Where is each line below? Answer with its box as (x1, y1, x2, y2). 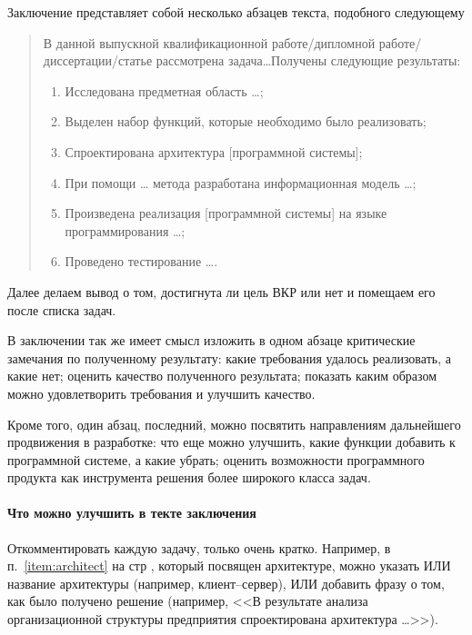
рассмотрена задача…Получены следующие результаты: (156, 51, 461, 70)
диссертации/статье (43, 51, 153, 70)
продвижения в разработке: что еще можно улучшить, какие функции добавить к (7, 432, 456, 451)
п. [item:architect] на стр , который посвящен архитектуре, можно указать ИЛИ (7, 556, 451, 575)
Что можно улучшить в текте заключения (7, 503, 256, 522)
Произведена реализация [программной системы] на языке (65, 203, 387, 223)
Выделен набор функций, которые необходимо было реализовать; (65, 112, 427, 131)
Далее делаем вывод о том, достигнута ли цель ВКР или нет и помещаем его (7, 282, 436, 301)
